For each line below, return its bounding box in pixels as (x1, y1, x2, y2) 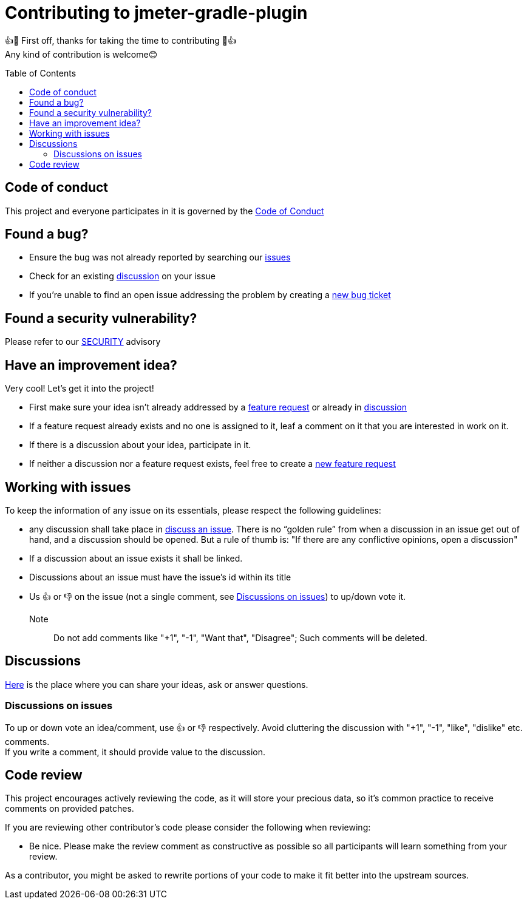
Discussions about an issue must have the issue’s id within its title (29, 571, 291, 582)
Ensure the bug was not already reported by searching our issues (29, 252, 291, 263)
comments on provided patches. (5, 803, 134, 814)
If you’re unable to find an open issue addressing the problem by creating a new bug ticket (29, 290, 391, 301)
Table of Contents (5, 67, 76, 78)
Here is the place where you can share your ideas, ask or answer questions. (5, 679, 308, 690)
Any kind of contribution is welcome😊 (5, 49, 158, 59)
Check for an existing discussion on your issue (29, 271, 216, 282)
